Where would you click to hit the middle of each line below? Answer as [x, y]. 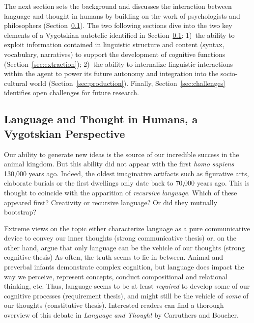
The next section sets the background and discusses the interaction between [118, 6]
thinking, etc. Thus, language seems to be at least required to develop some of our [127, 286]
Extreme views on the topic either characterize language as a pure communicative [127, 228]
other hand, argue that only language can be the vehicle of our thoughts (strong [125, 247]
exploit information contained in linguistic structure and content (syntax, [114, 44]
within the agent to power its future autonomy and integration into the [111, 73]
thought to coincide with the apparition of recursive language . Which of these [121, 192]
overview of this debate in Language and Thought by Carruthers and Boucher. [121, 315]
